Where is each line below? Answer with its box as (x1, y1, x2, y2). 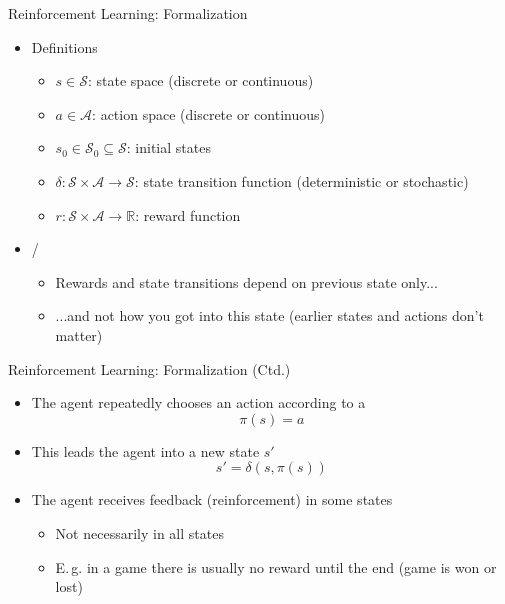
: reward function (135, 204, 241, 225)
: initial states (126, 137, 211, 158)
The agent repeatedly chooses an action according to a (31, 392, 366, 413)
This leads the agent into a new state (31, 440, 260, 461)
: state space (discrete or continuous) (88, 70, 314, 91)
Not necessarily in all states (55, 522, 224, 543)
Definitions (31, 36, 98, 57)
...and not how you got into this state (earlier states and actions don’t (55, 305, 484, 326)
